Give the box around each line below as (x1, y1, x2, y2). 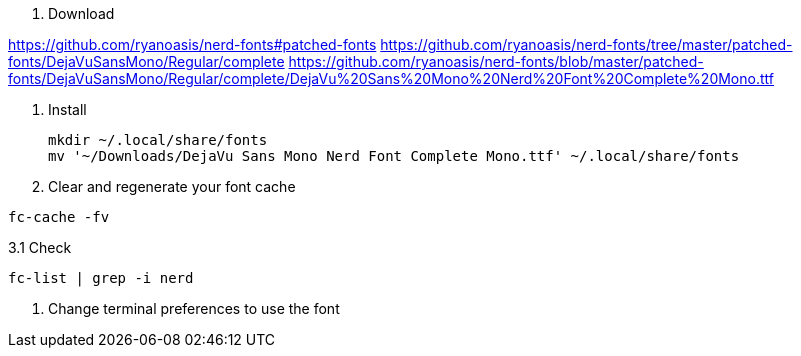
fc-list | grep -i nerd (8, 270, 194, 286)
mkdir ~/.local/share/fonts (48, 132, 268, 148)
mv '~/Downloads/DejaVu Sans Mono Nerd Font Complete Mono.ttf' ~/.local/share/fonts (48, 148, 740, 164)
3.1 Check (8, 239, 72, 256)
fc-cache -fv (8, 209, 110, 225)
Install (48, 101, 87, 118)
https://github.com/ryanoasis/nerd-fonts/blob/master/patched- (288, 53, 704, 70)
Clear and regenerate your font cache (48, 178, 296, 195)
